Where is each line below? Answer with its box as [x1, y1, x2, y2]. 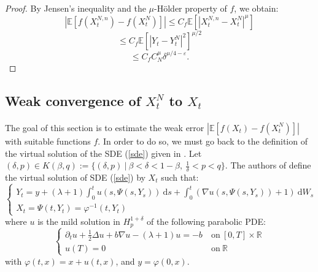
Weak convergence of [5, 91, 141, 110]
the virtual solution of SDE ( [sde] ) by [5, 171, 145, 183]
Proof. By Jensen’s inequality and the [5, 2, 146, 14]
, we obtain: [234, 2, 279, 14]
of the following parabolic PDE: [146, 214, 266, 227]
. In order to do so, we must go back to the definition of [98, 134, 308, 147]
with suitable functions [5, 134, 91, 147]
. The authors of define [225, 159, 311, 172]
